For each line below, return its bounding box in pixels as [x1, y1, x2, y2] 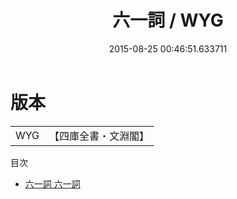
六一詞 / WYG [112, 9, 224, 32]
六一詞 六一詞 [24, 177, 81, 190]
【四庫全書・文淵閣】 [49, 129, 150, 143]
